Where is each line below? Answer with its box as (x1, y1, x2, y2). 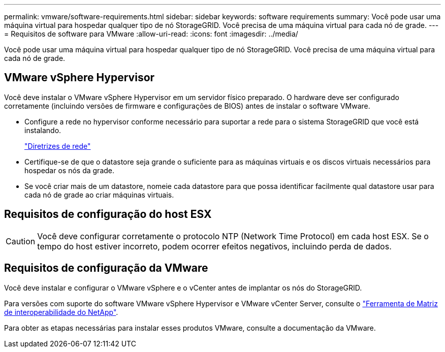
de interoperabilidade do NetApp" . (4, 307, 118, 316)
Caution (6, 236, 36, 246)
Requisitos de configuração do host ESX (4, 208, 212, 221)
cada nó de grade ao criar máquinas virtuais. (24, 190, 174, 199)
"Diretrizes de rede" (24, 141, 91, 150)
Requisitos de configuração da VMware (4, 262, 208, 275)
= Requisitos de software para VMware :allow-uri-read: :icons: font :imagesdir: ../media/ (4, 29, 298, 38)
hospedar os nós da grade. (24, 166, 115, 175)
